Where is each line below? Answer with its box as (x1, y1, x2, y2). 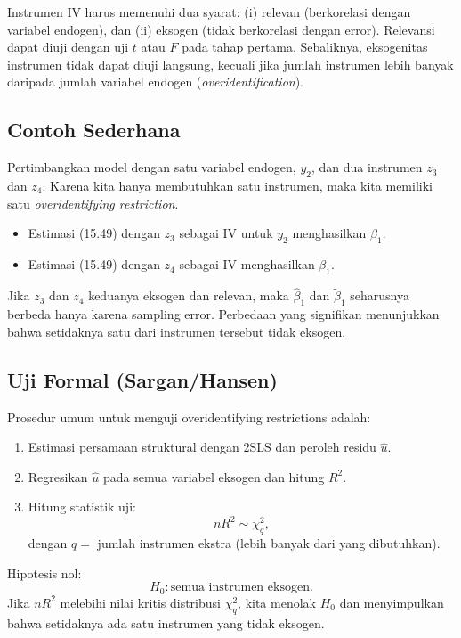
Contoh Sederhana (7, 116, 181, 143)
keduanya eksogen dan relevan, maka (88, 286, 289, 305)
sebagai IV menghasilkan (179, 255, 315, 274)
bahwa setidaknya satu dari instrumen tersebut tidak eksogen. (7, 322, 346, 340)
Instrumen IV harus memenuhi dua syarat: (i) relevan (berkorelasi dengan (7, 3, 411, 20)
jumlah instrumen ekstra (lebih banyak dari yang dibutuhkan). (97, 534, 441, 552)
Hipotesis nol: (7, 563, 82, 582)
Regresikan (28, 467, 88, 486)
